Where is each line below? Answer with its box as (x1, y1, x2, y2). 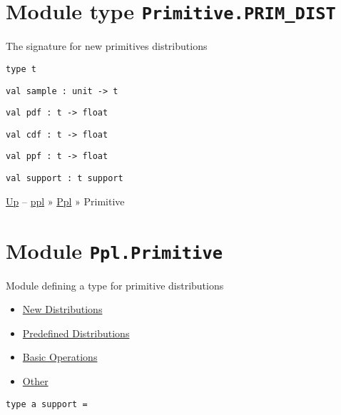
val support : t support (6, 173, 123, 184)
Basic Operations (22, 349, 98, 364)
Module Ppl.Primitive (6, 235, 223, 265)
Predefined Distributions (22, 325, 130, 340)
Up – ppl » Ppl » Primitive (6, 193, 125, 208)
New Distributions (22, 302, 103, 317)
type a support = (6, 399, 88, 409)
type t (6, 63, 36, 74)
